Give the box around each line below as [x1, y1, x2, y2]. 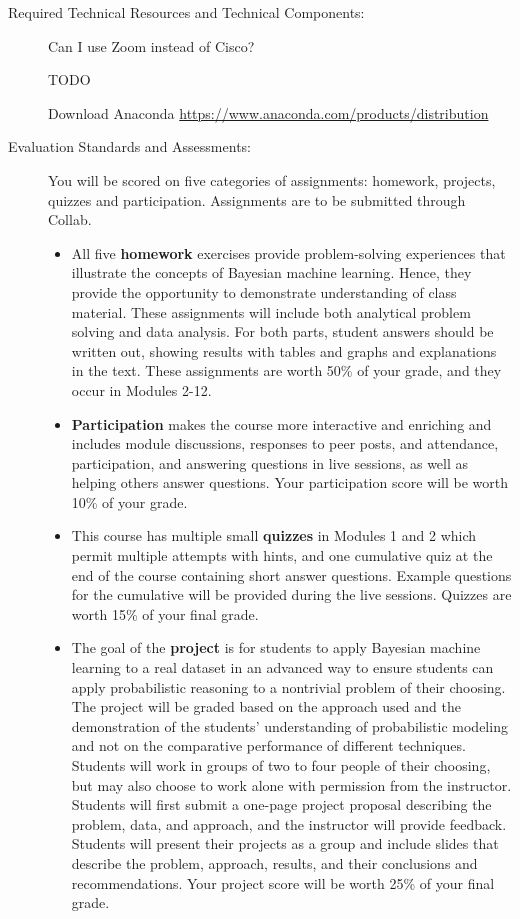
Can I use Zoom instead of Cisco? [48, 35, 255, 56]
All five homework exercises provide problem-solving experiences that [71, 242, 506, 263]
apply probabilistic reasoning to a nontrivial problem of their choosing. [71, 676, 506, 697]
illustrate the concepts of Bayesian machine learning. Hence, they [71, 262, 472, 283]
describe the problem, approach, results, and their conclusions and [71, 852, 478, 873]
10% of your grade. [71, 491, 188, 512]
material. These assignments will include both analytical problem [71, 301, 471, 322]
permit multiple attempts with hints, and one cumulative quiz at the [71, 545, 493, 566]
